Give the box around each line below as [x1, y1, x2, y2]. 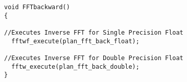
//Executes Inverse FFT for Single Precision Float [4, 29, 183, 36]
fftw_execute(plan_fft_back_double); [11, 63, 139, 70]
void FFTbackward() [4, 4, 70, 11]
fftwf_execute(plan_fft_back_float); [11, 37, 139, 45]
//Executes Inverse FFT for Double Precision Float [4, 54, 183, 62]
